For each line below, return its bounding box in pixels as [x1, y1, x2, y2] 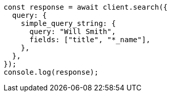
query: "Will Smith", [29, 27, 116, 36]
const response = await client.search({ [4, 3, 168, 11]
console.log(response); [4, 68, 99, 76]
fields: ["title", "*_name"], [29, 36, 151, 44]
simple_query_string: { [20, 19, 116, 27]
